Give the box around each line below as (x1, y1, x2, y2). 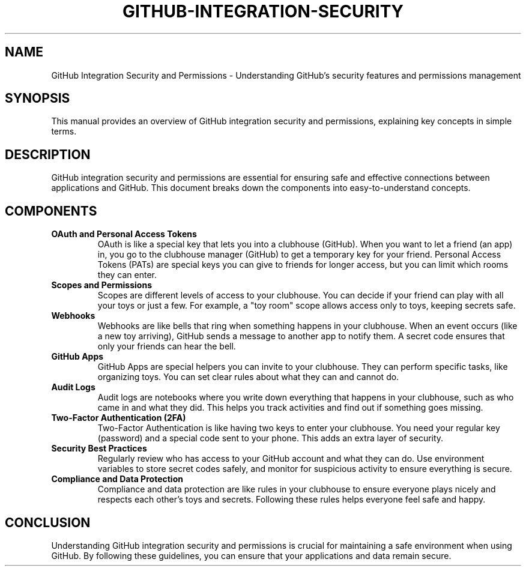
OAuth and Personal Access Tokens (51, 229, 197, 240)
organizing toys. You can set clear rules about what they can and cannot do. (97, 372, 399, 382)
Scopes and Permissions (51, 280, 152, 291)
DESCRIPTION (5, 147, 91, 162)
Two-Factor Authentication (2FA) (51, 412, 186, 423)
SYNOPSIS (5, 91, 70, 106)
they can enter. (97, 270, 157, 280)
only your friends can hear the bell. (97, 341, 236, 352)
